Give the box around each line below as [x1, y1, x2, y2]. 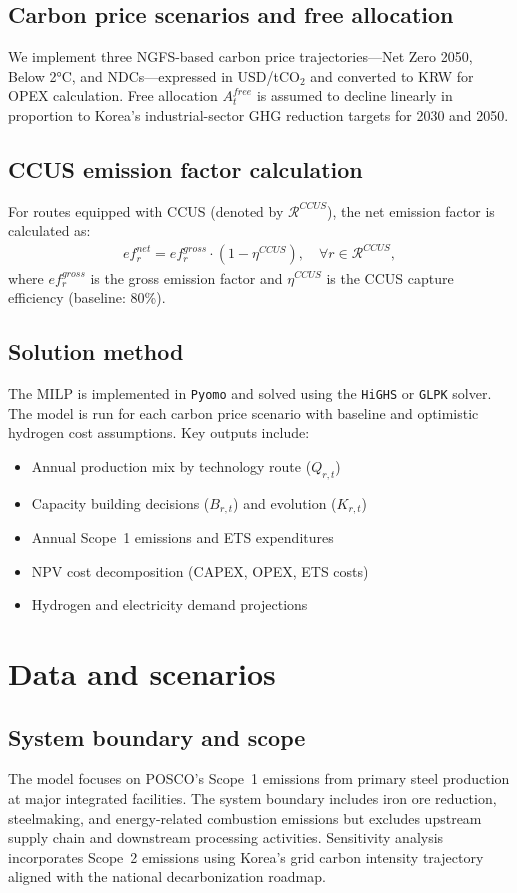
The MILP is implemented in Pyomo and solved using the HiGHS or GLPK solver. [8, 382, 492, 403]
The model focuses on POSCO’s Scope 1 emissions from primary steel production [8, 768, 510, 789]
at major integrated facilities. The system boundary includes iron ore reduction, [8, 787, 497, 808]
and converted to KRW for [310, 65, 474, 86]
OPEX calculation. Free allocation [8, 85, 218, 106]
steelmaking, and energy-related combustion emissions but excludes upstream [8, 807, 482, 828]
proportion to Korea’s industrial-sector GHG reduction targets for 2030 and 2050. [8, 104, 509, 125]
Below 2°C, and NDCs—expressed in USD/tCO [8, 65, 300, 86]
